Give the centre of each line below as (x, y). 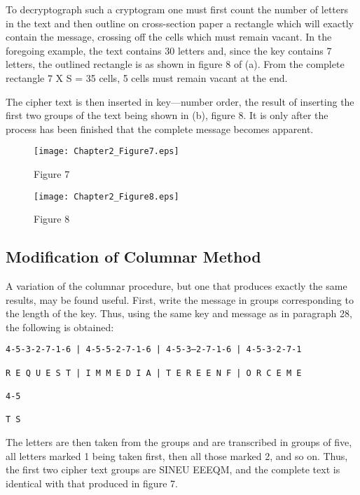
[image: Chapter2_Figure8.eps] (106, 196)
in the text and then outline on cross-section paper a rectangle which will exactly (180, 23)
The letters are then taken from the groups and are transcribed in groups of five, (179, 442)
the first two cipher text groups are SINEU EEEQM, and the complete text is (173, 469)
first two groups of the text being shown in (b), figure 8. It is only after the (167, 115)
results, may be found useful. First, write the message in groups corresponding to (180, 299)
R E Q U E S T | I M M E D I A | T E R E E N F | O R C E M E (154, 373)
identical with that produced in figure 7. (92, 483)
